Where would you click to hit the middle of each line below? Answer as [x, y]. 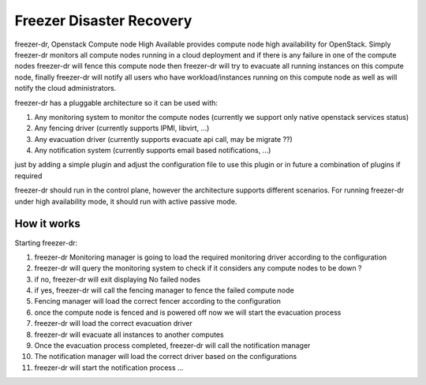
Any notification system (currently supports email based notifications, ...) [153, 151]
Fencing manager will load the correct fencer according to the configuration [158, 301]
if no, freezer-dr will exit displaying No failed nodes [118, 279]
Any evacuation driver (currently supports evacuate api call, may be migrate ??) [164, 139]
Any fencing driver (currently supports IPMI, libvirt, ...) [122, 128]
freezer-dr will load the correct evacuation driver [114, 323]
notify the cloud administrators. [65, 88]
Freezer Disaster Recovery [103, 21]
